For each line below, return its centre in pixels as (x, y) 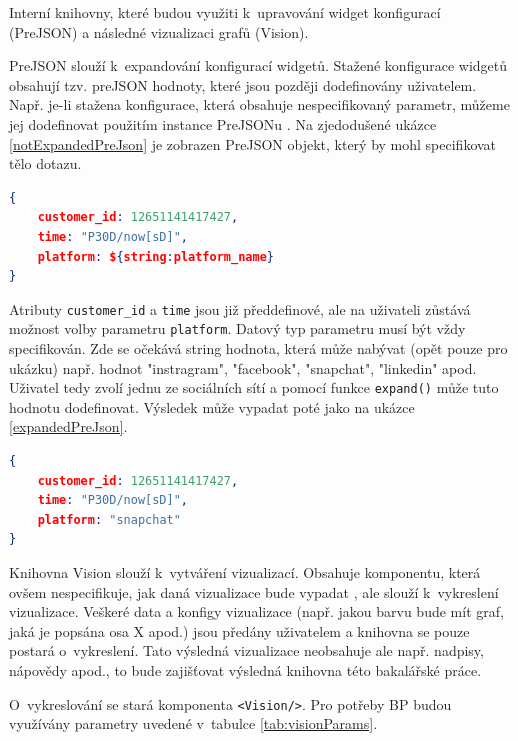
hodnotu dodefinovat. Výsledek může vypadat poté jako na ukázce (212, 406)
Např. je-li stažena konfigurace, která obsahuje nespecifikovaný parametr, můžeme (259, 104)
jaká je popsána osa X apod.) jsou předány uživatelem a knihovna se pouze (239, 630)
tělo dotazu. (45, 163)
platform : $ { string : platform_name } (155, 256)
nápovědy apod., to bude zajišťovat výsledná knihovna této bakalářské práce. (245, 670)
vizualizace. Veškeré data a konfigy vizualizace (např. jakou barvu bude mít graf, (256, 611)
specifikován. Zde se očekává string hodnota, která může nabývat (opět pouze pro (258, 348)
